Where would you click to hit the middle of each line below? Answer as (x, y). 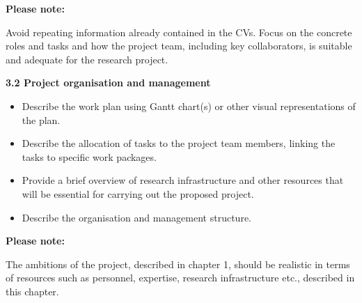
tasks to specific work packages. (89, 156)
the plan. (41, 119)
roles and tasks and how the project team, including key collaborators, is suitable (179, 46)
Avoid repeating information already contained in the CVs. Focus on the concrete (179, 32)
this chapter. (32, 291)
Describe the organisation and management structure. (136, 217)
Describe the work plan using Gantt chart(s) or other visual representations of (189, 106)
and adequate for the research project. (87, 59)
